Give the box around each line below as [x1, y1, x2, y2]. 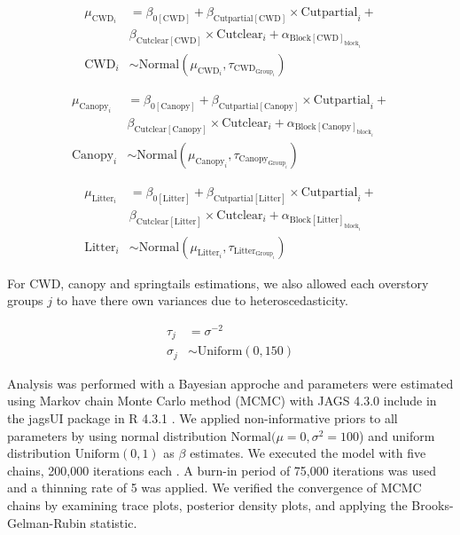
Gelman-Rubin [7, 513, 87, 531]
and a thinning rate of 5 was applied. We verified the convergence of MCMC [7, 478, 422, 497]
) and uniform [359, 426, 435, 445]
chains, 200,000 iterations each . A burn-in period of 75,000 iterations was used [7, 460, 436, 479]
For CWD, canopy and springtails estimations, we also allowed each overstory [7, 273, 429, 292]
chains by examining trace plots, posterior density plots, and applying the [7, 496, 408, 514]
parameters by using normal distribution [7, 426, 227, 445]
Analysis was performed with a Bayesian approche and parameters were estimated [7, 374, 454, 392]
